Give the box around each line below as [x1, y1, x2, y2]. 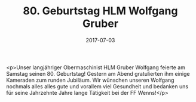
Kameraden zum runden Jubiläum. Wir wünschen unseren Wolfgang [6, 76, 174, 84]
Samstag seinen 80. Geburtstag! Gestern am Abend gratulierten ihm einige [6, 70, 190, 77]
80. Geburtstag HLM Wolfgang [23, 4, 178, 18]
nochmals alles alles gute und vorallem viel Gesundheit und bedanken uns [6, 82, 189, 90]
